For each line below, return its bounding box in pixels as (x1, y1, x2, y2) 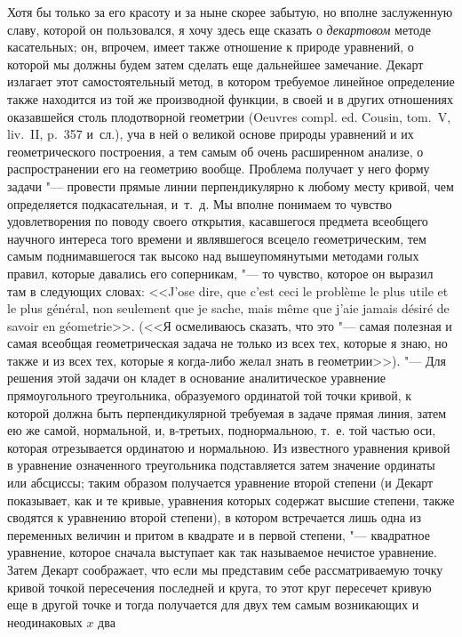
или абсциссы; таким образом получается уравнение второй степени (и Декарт (7, 473, 434, 492)
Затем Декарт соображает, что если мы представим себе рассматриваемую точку (7, 560, 443, 578)
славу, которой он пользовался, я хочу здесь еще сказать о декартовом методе (7, 20, 432, 38)
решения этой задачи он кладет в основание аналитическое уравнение (7, 368, 386, 387)
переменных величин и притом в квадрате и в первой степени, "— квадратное (7, 525, 430, 544)
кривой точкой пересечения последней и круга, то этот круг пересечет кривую (7, 577, 432, 596)
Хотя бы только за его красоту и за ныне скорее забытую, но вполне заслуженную (7, 3, 453, 20)
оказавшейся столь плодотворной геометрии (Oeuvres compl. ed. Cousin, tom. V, (7, 107, 451, 125)
